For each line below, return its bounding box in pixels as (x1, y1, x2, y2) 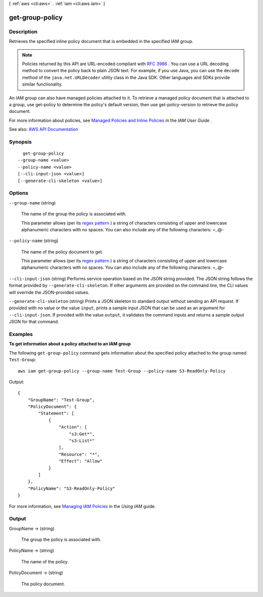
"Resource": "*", (58, 451, 100, 457)
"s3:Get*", (69, 431, 95, 437)
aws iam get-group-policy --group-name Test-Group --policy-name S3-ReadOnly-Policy (18, 368, 226, 373)
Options (9, 190, 29, 197)
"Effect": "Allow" (58, 458, 103, 464)
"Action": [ (58, 424, 87, 430)
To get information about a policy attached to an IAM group (9, 341, 131, 347)
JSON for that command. (9, 319, 59, 325)
